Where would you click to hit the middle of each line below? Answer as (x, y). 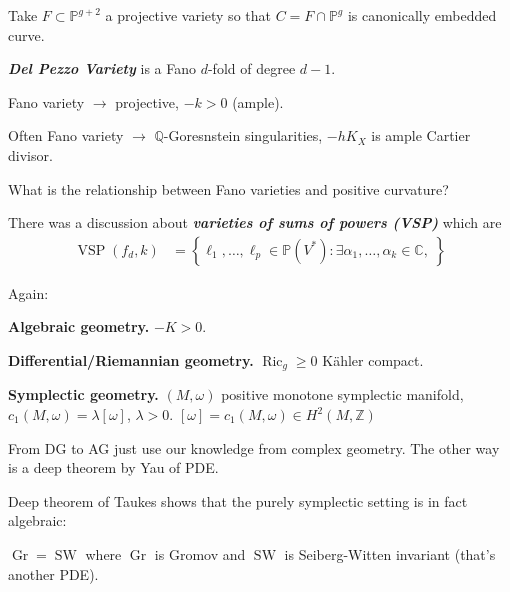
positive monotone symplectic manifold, (342, 394)
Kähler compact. (373, 359)
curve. (26, 34)
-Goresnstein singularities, (243, 135)
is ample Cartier (421, 135)
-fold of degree (251, 68)
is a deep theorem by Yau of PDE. (113, 467)
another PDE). (53, 573)
